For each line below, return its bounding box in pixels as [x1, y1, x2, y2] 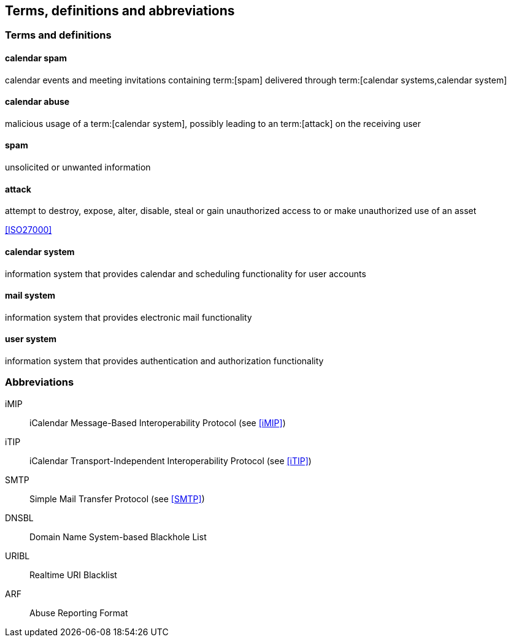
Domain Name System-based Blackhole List [29, 531, 207, 542]
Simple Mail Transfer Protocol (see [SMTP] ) [29, 493, 205, 504]
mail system [5, 290, 56, 301]
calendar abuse [5, 96, 70, 107]
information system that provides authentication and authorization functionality [5, 355, 324, 366]
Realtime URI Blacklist [29, 569, 117, 580]
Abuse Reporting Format [29, 607, 128, 618]
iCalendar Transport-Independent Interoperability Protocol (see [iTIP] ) [29, 455, 312, 466]
